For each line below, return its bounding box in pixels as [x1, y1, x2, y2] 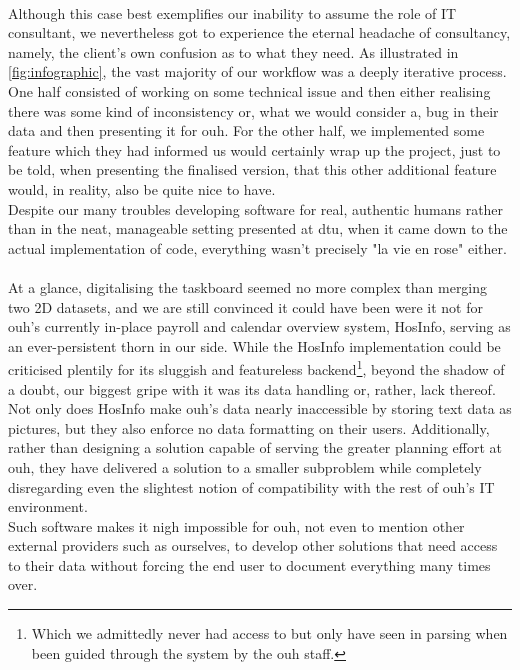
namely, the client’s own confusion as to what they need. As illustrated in [8, 41, 459, 62]
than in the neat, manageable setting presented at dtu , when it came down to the [8, 218, 508, 239]
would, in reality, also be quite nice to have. [8, 178, 276, 199]
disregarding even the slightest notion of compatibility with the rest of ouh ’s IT [8, 476, 495, 497]
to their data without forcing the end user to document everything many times [8, 554, 491, 575]
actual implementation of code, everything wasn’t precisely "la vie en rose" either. [8, 237, 507, 258]
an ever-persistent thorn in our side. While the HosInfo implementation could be [8, 335, 501, 356]
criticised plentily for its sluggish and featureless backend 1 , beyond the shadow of [8, 356, 505, 379]
